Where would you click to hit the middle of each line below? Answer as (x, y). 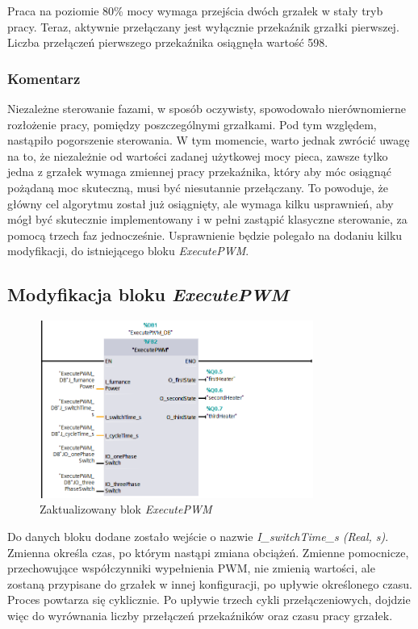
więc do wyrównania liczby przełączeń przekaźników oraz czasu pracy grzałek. (200, 615)
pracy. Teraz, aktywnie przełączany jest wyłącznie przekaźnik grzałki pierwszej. (203, 26)
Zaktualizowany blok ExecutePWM (126, 509)
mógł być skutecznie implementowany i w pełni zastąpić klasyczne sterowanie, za (207, 219)
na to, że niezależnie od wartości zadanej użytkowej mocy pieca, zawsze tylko (198, 155)
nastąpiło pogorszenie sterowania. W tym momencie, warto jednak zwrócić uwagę (209, 140)
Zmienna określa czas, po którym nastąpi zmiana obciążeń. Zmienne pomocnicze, (208, 552)
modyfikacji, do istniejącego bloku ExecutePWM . (128, 251)
